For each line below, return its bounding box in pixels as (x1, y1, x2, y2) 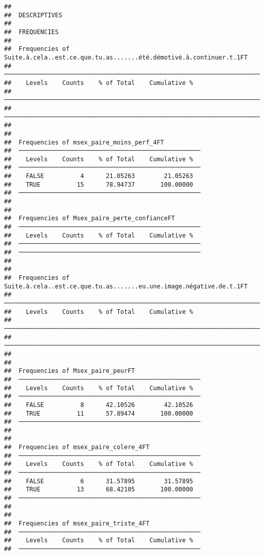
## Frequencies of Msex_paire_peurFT (4, 367, 135, 375)
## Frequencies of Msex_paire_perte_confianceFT (4, 215, 175, 222)
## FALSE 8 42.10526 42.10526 (4, 401, 193, 408)
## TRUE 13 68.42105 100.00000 (4, 486, 193, 493)
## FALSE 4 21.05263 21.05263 (4, 172, 193, 180)
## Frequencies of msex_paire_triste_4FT (4, 520, 150, 528)
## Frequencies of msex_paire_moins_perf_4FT (4, 138, 164, 146)
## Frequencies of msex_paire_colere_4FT (4, 444, 150, 451)
